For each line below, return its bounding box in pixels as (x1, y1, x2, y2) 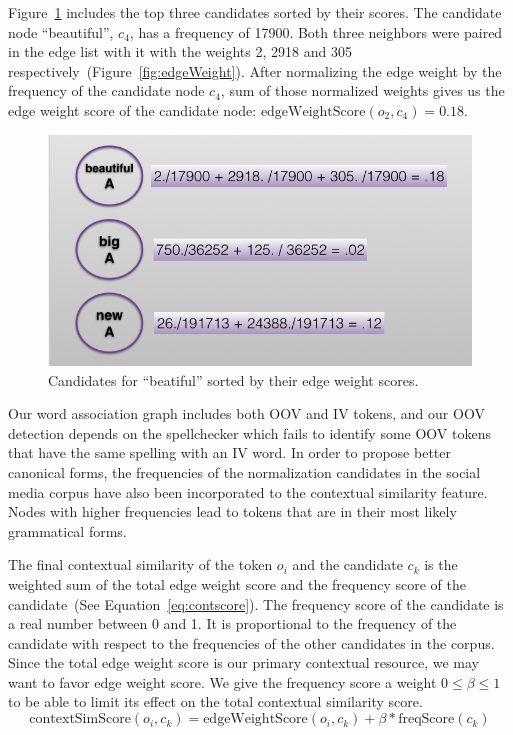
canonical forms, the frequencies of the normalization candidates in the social (8, 461, 481, 482)
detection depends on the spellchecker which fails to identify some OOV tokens (8, 422, 491, 443)
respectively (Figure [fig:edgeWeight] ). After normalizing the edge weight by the (8, 60, 502, 81)
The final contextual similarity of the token (8, 554, 273, 575)
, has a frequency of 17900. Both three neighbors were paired (129, 21, 503, 42)
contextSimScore (29, 712, 131, 727)
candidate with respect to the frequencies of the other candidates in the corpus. (8, 632, 495, 653)
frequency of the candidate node (8, 80, 205, 101)
